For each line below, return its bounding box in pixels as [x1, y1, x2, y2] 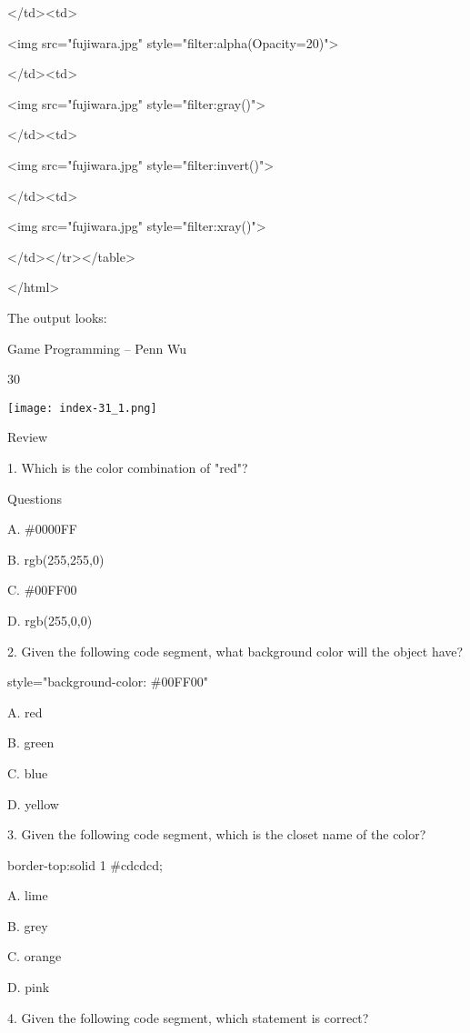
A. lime [7, 886, 48, 905]
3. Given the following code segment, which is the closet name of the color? [7, 825, 426, 844]
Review [7, 427, 48, 446]
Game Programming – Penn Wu [7, 338, 186, 357]
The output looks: [7, 307, 107, 326]
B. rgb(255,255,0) [7, 549, 105, 568]
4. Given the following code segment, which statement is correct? [7, 1008, 369, 1027]
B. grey [7, 916, 48, 935]
